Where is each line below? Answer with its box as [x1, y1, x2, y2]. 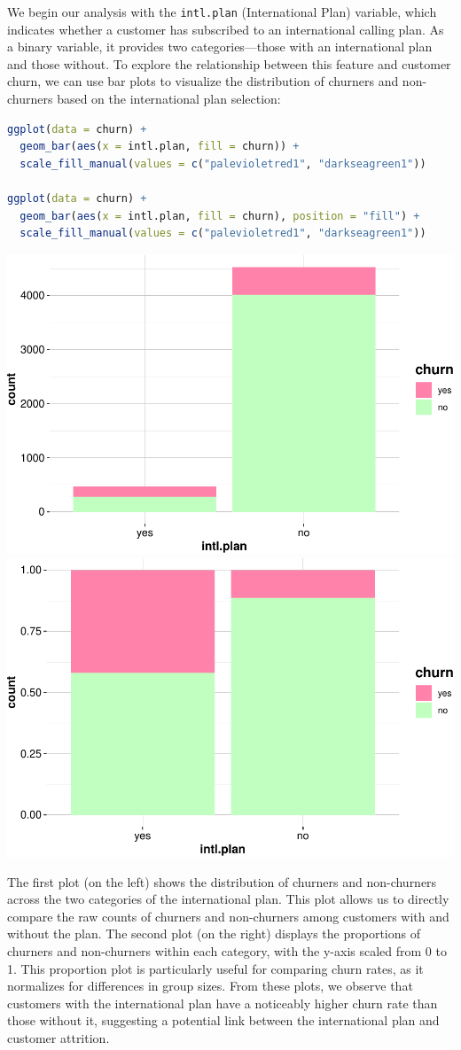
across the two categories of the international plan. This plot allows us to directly [7, 890, 449, 908]
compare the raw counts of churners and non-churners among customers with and [7, 906, 449, 925]
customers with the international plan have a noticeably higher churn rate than [7, 993, 438, 1012]
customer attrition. [7, 1028, 110, 1046]
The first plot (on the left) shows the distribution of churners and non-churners [7, 872, 437, 891]
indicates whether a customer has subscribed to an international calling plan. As [7, 19, 444, 38]
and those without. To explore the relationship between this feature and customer [7, 54, 451, 73]
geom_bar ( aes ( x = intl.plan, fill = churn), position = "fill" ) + [20, 209, 420, 222]
